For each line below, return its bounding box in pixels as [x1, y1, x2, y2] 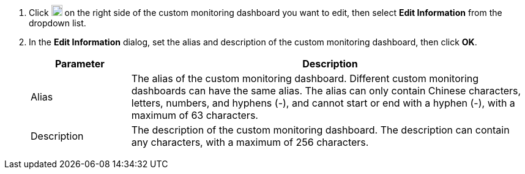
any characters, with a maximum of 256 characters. [131, 136, 369, 148]
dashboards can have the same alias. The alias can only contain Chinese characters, [131, 85, 521, 97]
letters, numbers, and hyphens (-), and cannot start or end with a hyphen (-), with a [131, 97, 515, 109]
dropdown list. [29, 18, 86, 28]
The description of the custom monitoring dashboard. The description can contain [131, 124, 510, 136]
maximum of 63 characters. [131, 109, 258, 121]
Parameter [54, 58, 105, 70]
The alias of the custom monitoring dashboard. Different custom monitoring [131, 72, 479, 85]
